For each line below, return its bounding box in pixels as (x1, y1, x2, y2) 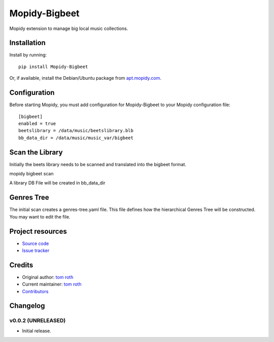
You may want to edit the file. (9, 213, 71, 220)
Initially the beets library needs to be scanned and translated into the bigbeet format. (9, 161, 186, 167)
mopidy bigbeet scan (9, 171, 54, 176)
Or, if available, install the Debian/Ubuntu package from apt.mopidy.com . (9, 75, 162, 81)
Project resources (9, 227, 67, 236)
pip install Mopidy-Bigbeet (18, 64, 88, 70)
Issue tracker (22, 247, 50, 254)
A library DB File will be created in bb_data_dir (9, 180, 106, 186)
